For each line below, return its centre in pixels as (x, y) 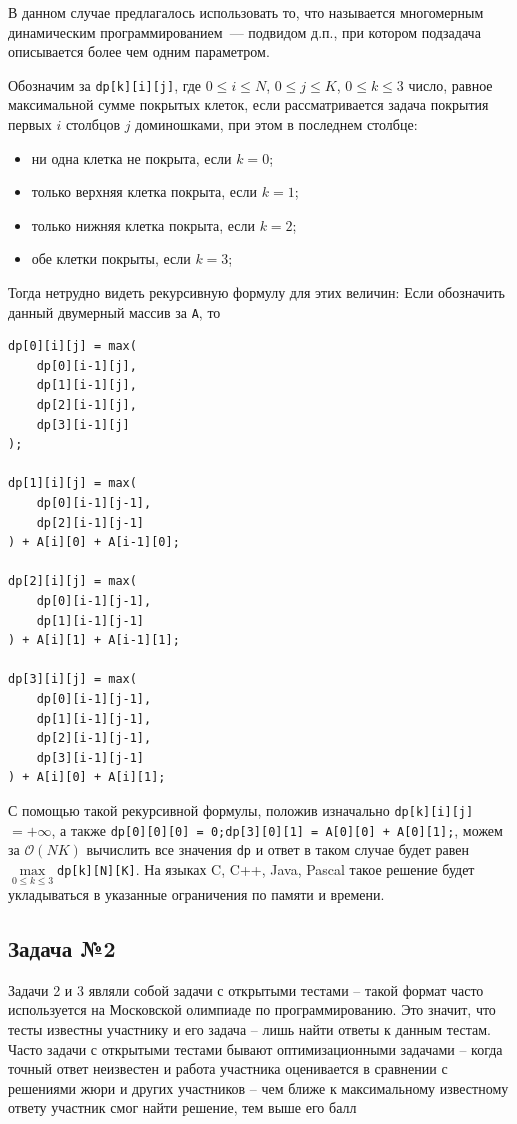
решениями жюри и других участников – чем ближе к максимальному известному (258, 1087)
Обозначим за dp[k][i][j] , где (105, 84)
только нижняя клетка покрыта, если (143, 224)
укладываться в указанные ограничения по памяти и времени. (196, 894)
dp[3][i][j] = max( (72, 679)
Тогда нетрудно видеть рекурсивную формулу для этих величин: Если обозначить (256, 292)
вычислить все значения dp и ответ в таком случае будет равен (278, 849)
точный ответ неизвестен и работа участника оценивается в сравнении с (228, 1068)
